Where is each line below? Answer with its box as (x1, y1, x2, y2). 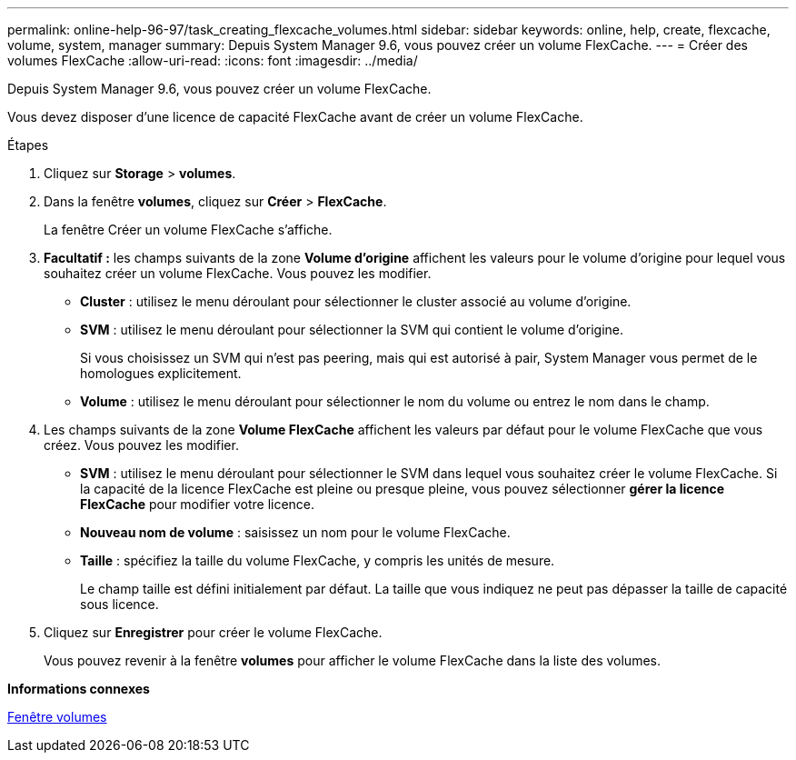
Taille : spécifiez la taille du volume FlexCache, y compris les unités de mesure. (80, 553, 555, 568)
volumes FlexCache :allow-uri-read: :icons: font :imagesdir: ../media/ (7, 53, 418, 68)
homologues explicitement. (80, 365, 242, 381)
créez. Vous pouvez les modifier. (44, 437, 239, 453)
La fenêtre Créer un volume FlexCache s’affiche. (44, 222, 333, 237)
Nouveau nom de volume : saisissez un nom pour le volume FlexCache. (80, 525, 511, 540)
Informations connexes (7, 681, 150, 696)
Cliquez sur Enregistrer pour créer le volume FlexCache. (44, 625, 383, 640)
